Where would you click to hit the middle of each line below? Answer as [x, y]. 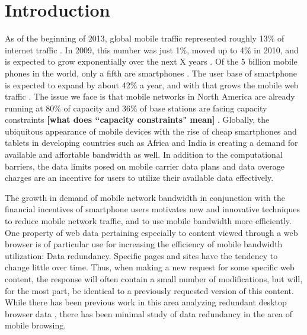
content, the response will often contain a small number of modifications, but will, [154, 279]
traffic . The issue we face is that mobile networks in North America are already [150, 96]
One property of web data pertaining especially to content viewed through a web [151, 232]
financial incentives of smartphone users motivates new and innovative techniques [152, 209]
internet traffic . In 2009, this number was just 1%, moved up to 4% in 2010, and [152, 50]
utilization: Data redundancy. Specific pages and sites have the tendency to [141, 255]
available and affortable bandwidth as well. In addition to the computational [144, 154]
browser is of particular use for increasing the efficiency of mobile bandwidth [144, 244]
